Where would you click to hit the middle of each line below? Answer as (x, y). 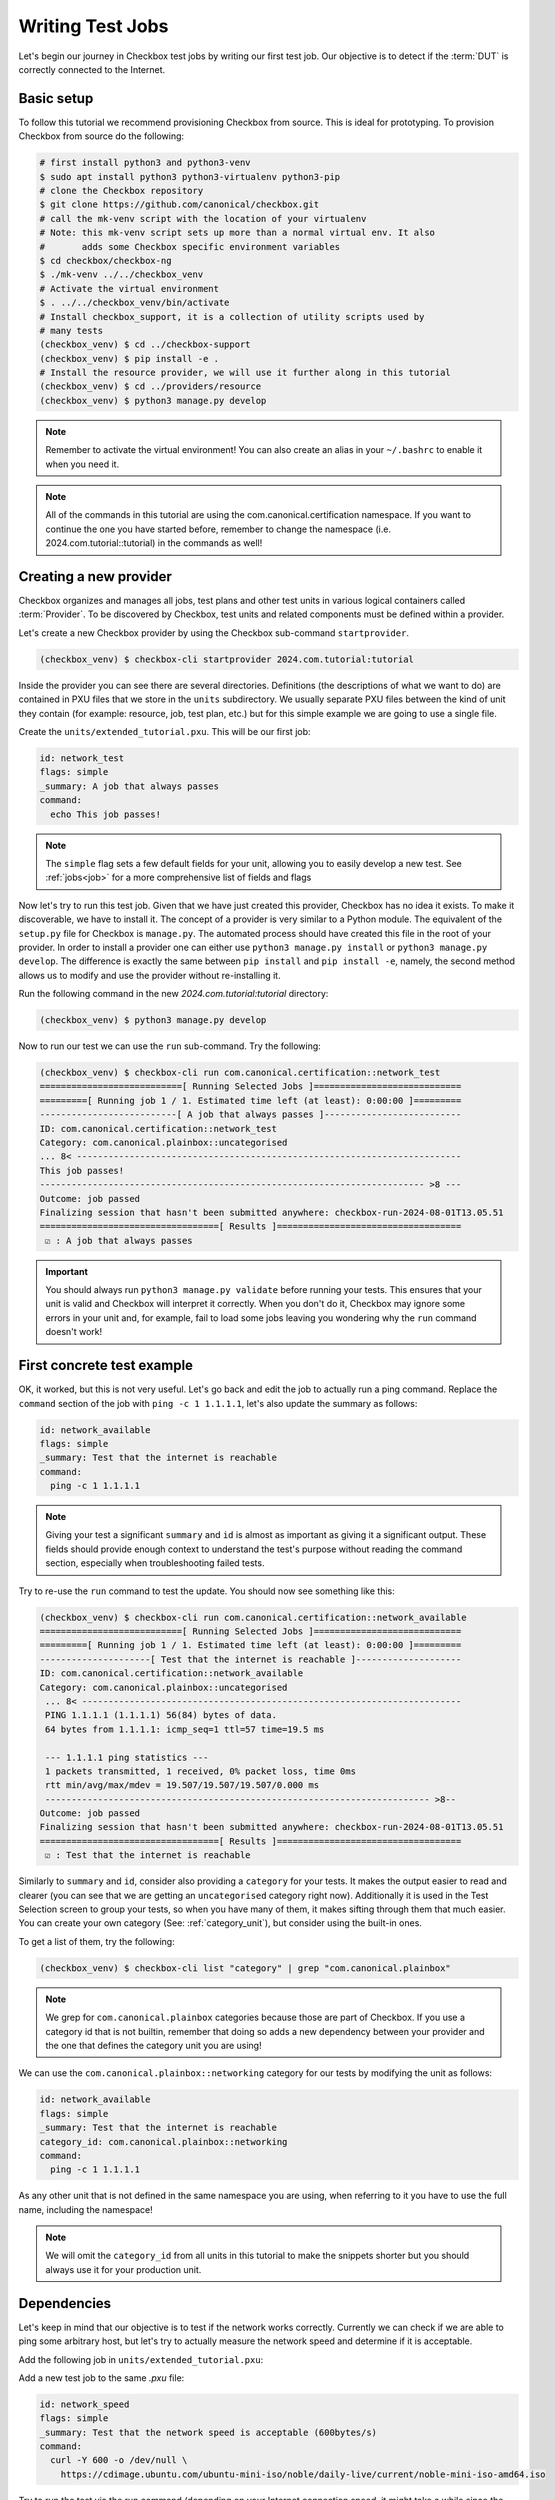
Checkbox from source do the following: (101, 136)
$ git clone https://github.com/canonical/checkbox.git (179, 204)
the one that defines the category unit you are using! (153, 2045)
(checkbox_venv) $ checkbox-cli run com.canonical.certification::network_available (253, 1617)
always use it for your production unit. (123, 2269)
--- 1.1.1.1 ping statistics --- (127, 1757)
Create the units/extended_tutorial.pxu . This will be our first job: (164, 732)
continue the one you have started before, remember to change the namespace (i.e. (218, 529)
